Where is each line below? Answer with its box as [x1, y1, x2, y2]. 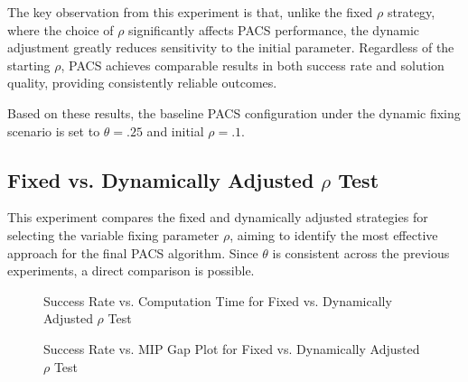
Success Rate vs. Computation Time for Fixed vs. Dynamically [43, 291, 392, 310]
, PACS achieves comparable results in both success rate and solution [61, 55, 445, 74]
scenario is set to [7, 121, 100, 140]
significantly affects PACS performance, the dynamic [128, 20, 420, 39]
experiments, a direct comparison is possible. [7, 261, 255, 280]
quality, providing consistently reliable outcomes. [7, 73, 277, 92]
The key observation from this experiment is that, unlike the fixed [7, 3, 373, 21]
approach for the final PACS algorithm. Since [7, 243, 258, 262]
